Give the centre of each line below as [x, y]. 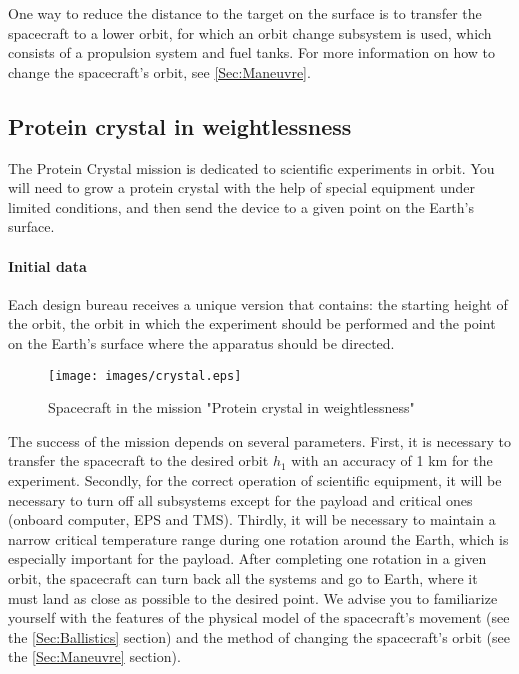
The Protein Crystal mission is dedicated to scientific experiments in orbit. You [251, 167]
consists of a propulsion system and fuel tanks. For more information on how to [252, 52]
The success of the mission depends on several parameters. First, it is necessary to [259, 440]
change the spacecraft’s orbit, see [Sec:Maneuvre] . [159, 71]
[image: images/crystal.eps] [145, 375]
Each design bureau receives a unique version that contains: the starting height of [258, 303]
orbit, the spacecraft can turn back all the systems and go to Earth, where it [243, 577]
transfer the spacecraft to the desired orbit [138, 460]
